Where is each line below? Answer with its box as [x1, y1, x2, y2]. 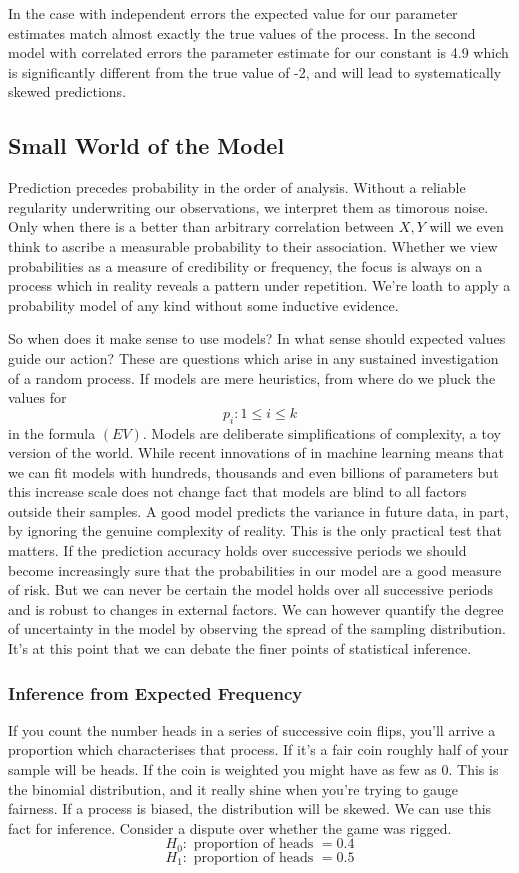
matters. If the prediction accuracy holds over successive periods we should [8, 540, 467, 561]
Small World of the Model [8, 130, 285, 161]
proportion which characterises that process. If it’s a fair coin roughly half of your [8, 739, 509, 760]
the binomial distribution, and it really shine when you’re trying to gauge [8, 778, 458, 799]
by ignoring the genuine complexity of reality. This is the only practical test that [8, 520, 502, 541]
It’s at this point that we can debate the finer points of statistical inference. [8, 638, 472, 659]
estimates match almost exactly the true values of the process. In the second [8, 22, 476, 43]
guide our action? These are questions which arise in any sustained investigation [8, 347, 499, 368]
